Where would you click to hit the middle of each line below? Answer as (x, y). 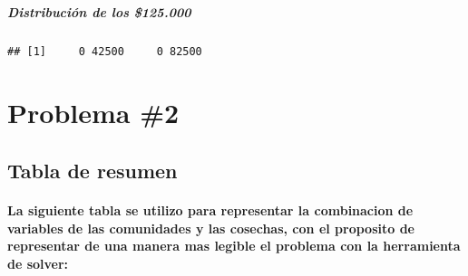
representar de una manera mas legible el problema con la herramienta (234, 246)
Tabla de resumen (93, 170)
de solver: (38, 263)
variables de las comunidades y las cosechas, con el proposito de (211, 228)
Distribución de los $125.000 (99, 11)
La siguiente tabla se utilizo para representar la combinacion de (210, 209)
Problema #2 (93, 113)
